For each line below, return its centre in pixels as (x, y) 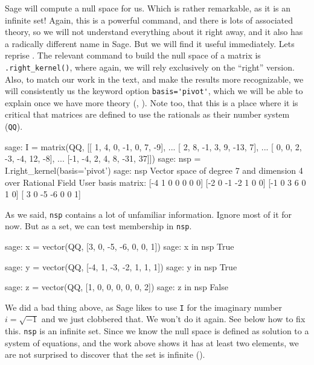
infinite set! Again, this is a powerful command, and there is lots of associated (149, 20)
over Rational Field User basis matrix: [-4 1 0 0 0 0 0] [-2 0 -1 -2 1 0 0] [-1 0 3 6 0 (155, 182)
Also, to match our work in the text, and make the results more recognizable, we (154, 79)
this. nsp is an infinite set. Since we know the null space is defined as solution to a (157, 331)
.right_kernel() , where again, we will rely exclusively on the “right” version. (150, 67)
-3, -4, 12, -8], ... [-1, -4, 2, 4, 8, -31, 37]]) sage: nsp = (103, 158)
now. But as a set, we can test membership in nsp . (98, 226)
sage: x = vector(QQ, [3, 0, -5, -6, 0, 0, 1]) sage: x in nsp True (120, 246)
